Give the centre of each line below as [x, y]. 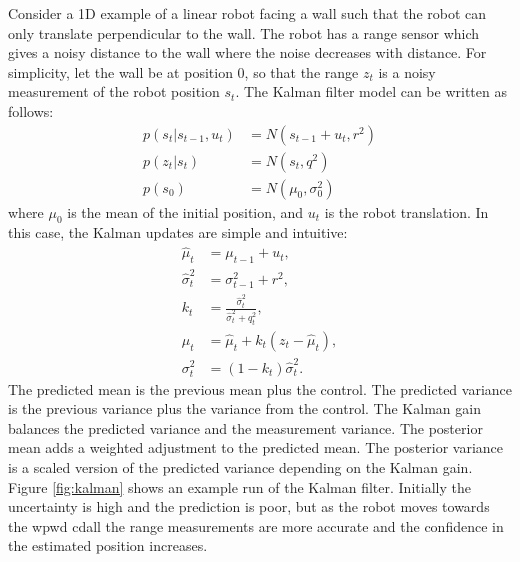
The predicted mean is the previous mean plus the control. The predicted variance [260, 388]
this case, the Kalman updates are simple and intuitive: [178, 232]
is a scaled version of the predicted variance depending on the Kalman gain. [240, 467]
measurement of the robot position [114, 91]
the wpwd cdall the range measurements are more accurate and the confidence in [256, 525]
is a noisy [407, 71]
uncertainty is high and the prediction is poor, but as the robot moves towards [249, 506]
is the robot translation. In [406, 211]
